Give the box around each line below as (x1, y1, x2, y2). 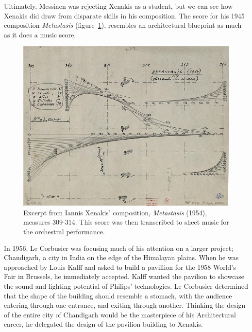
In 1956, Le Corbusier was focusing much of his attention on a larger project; (4, 243, 234, 253)
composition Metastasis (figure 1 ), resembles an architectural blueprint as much (4, 20, 242, 30)
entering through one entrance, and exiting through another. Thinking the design (4, 300, 246, 310)
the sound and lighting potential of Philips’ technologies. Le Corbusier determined (4, 280, 248, 291)
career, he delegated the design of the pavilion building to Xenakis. (4, 319, 203, 329)
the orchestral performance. (23, 226, 105, 236)
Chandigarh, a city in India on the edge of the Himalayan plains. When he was (4, 252, 239, 262)
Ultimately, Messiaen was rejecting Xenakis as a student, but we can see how (4, 1, 233, 11)
